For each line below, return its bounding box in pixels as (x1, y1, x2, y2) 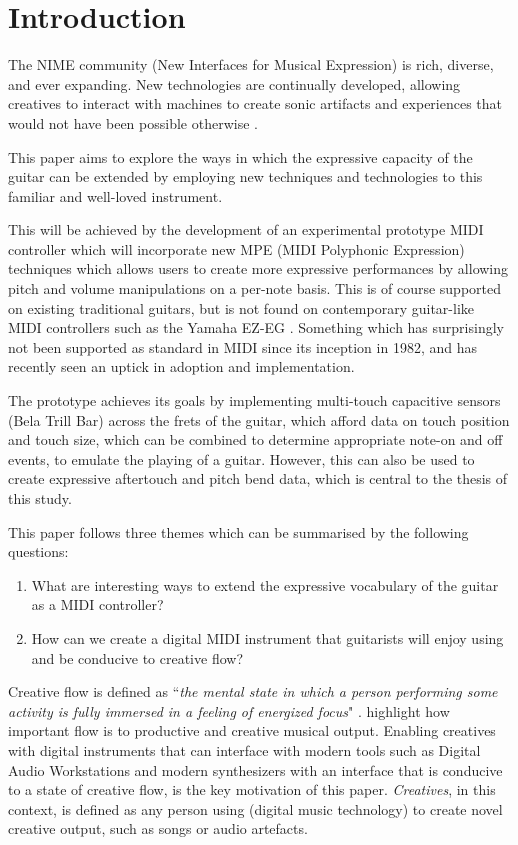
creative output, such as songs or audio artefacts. (8, 818, 308, 839)
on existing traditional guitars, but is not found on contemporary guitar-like (8, 297, 475, 318)
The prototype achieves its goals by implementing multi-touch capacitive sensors (8, 390, 501, 411)
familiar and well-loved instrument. (8, 185, 223, 206)
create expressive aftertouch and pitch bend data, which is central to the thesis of (8, 468, 508, 489)
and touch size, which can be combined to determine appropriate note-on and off (8, 429, 503, 450)
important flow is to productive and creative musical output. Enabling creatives (8, 720, 496, 741)
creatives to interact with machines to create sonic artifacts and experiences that (8, 93, 503, 114)
